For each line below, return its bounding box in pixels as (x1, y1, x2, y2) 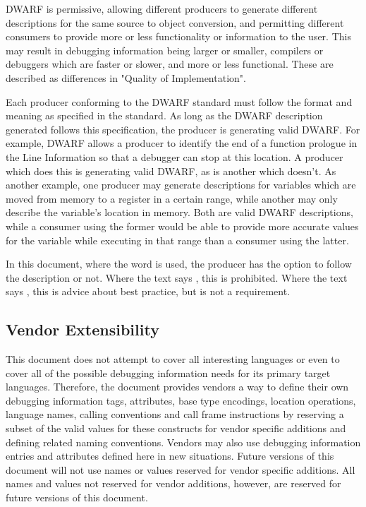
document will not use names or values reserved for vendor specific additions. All (6, 462, 355, 477)
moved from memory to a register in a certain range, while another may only (6, 191, 338, 205)
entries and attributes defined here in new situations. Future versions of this (6, 448, 334, 463)
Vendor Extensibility (6, 318, 159, 340)
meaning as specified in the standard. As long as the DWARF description (6, 108, 323, 123)
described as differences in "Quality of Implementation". (6, 70, 246, 85)
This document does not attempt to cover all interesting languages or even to (6, 352, 340, 366)
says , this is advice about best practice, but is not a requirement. (6, 284, 291, 299)
